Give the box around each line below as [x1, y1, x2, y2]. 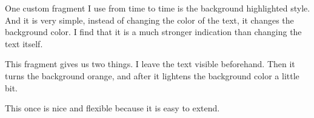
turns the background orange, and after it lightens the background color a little [5, 69, 299, 82]
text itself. [5, 37, 43, 50]
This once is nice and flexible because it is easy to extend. [5, 102, 220, 114]
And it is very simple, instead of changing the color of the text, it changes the [5, 13, 294, 26]
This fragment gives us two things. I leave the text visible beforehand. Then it [5, 57, 295, 70]
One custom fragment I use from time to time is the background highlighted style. [5, 2, 310, 14]
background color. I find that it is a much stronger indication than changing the [5, 25, 302, 38]
